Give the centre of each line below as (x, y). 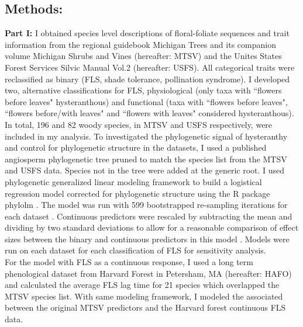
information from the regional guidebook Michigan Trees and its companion (140, 44)
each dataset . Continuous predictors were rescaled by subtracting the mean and (149, 216)
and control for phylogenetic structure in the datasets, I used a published (136, 147)
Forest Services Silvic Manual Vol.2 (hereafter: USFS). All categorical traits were (150, 67)
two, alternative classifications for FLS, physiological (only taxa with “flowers (143, 90)
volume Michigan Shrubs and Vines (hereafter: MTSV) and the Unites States (143, 56)
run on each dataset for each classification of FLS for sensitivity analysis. (135, 250)
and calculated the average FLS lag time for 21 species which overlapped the (142, 285)
